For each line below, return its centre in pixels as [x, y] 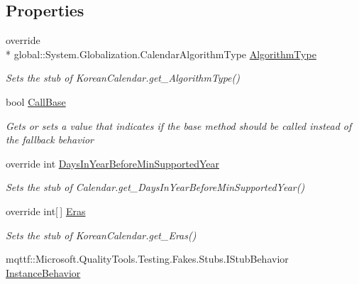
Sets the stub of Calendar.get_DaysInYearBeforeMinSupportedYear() [155, 187]
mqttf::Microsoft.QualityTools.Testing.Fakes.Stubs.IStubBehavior [147, 259]
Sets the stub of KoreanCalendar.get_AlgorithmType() [123, 78]
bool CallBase [36, 101]
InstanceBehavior [43, 272]
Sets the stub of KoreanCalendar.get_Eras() [101, 235]
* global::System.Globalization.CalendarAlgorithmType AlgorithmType [161, 54]
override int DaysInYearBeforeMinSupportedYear [112, 163]
